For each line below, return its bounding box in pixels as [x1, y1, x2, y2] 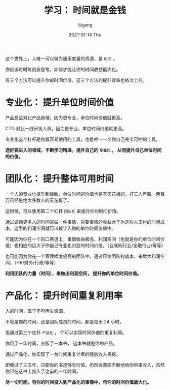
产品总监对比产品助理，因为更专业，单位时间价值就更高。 [5, 114, 125, 121]
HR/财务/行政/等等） [16, 259, 59, 265]
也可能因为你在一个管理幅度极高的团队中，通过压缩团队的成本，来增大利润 [5, 253, 160, 259]
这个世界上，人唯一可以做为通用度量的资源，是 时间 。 [5, 55, 117, 62]
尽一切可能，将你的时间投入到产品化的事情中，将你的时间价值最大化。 [5, 379, 152, 385]
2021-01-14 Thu [68, 32, 102, 38]
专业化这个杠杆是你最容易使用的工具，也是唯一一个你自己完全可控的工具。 [5, 136, 160, 142]
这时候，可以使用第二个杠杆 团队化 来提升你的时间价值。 [5, 208, 121, 214]
